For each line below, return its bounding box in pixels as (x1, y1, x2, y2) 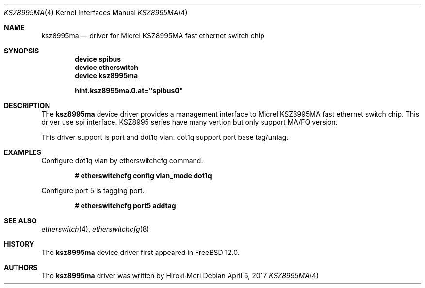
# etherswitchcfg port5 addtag (75, 202, 176, 210)
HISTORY (4, 240, 34, 248)
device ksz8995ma (75, 71, 138, 80)
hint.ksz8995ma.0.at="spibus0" (75, 86, 183, 95)
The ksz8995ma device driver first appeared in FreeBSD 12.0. (41, 248, 240, 256)
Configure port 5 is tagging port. (41, 186, 145, 195)
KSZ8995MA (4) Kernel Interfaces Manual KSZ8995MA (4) (4, 8, 188, 17)
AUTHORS (4, 263, 38, 271)
